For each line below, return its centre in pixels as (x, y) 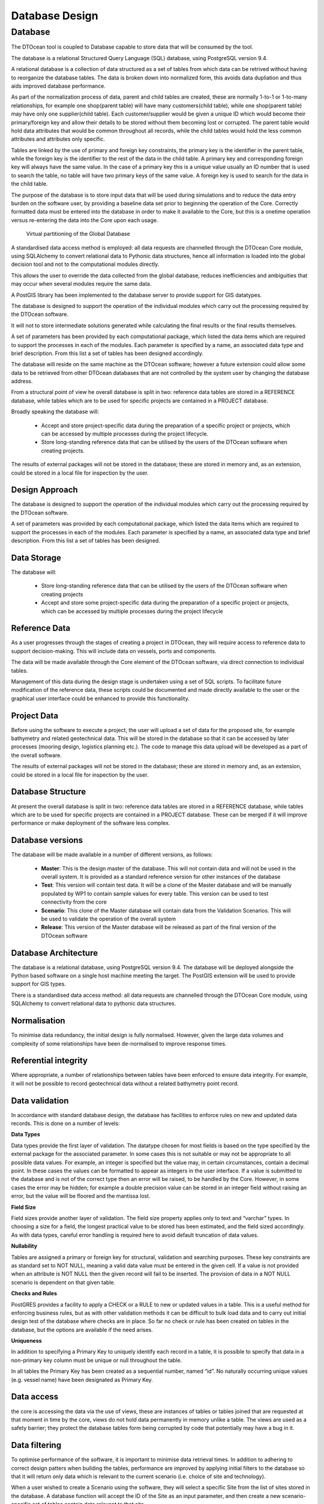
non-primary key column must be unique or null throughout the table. (97, 1360)
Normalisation (38, 1021)
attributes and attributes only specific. (58, 139)
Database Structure (49, 792)
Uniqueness (26, 1341)
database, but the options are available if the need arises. (82, 1330)
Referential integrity (49, 1061)
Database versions (47, 840)
